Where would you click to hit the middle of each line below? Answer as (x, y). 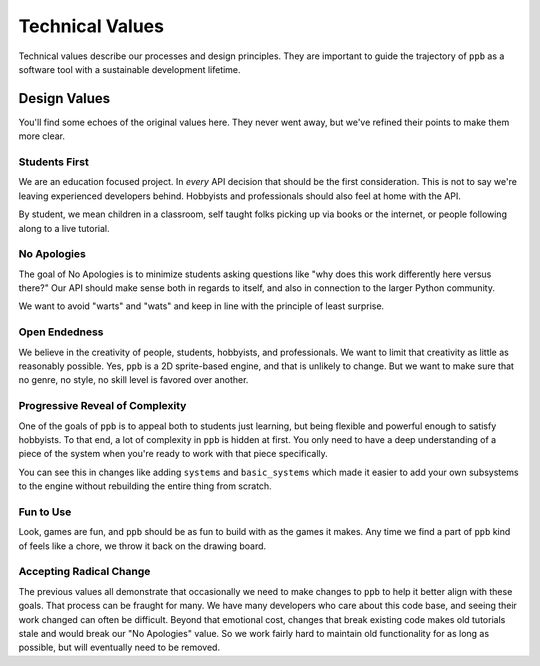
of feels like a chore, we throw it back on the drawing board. (142, 546)
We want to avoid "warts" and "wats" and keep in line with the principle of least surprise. (201, 306)
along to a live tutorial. (64, 228)
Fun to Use (45, 512)
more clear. (41, 136)
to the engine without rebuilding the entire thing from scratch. (145, 486)
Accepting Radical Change (84, 572)
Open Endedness (61, 332)
